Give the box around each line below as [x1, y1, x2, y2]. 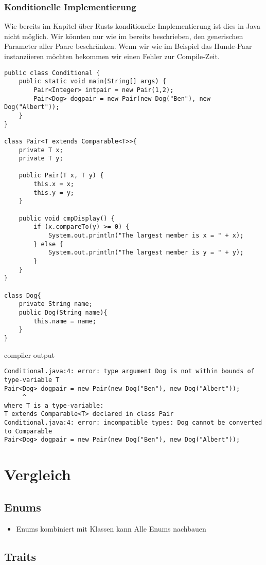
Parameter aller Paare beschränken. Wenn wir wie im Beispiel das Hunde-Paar [4, 41, 252, 51]
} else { [33, 240, 63, 248]
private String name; [19, 300, 93, 308]
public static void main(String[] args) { [19, 78, 166, 85]
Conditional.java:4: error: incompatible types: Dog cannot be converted [4, 419, 262, 427]
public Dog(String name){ [19, 308, 108, 316]
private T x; [19, 146, 63, 154]
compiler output [4, 349, 55, 360]
